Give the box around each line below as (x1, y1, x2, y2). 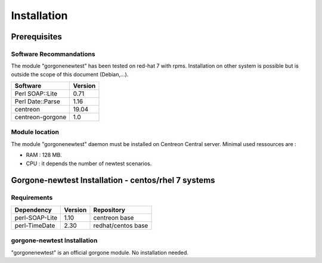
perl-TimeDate (14, 221, 55, 230)
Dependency (14, 206, 52, 214)
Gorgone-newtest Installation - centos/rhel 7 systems (11, 175, 215, 185)
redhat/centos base (93, 221, 148, 230)
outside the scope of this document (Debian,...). (11, 70, 129, 78)
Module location (11, 128, 60, 137)
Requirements (11, 194, 53, 202)
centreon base (93, 214, 134, 222)
